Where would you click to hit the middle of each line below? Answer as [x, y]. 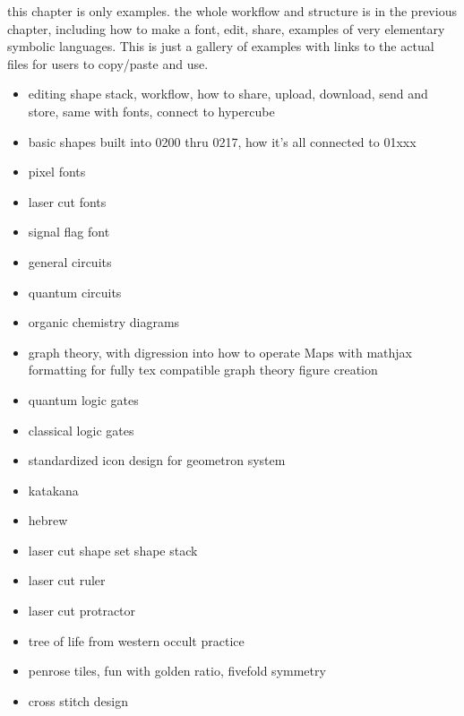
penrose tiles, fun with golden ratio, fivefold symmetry [177, 671]
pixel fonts [57, 172]
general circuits [70, 261]
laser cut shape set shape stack [113, 550]
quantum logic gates [83, 399]
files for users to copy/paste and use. [108, 63]
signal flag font [69, 232]
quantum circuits [75, 292]
